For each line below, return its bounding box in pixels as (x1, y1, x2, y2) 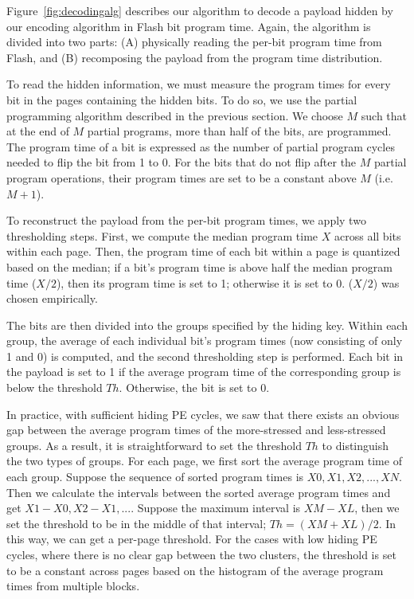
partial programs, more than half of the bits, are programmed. (87, 123, 392, 139)
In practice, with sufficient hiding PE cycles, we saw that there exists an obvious (6, 405, 400, 422)
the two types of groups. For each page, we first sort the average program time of (6, 452, 402, 469)
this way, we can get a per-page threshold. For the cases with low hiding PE (6, 530, 377, 547)
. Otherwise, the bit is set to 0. (119, 379, 270, 396)
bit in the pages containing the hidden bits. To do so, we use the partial (6, 91, 357, 108)
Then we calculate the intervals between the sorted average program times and (6, 484, 391, 500)
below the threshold (6, 379, 103, 396)
